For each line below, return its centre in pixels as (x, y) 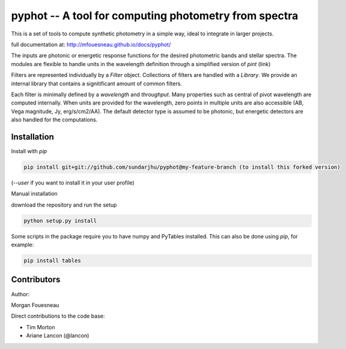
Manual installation (35, 194)
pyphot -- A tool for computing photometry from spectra (155, 16)
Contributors (36, 280)
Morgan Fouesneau (35, 305)
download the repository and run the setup (64, 205)
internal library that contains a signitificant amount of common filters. (97, 83)
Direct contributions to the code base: (58, 316)
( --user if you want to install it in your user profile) (73, 183)
